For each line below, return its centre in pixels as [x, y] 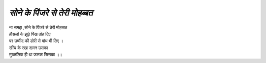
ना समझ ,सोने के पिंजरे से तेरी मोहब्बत [38, 27]
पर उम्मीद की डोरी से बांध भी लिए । [36, 41]
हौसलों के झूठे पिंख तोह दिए [30, 34]
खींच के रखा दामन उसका [29, 48]
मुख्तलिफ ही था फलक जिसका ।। [36, 55]
